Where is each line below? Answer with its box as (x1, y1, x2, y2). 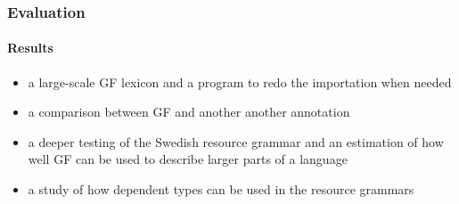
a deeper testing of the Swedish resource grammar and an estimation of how (28, 132, 444, 151)
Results (7, 38, 53, 57)
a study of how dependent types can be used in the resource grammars (28, 180, 414, 199)
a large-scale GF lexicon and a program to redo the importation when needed (28, 72, 452, 91)
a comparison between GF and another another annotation (28, 102, 350, 121)
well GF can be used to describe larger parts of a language (28, 150, 348, 168)
